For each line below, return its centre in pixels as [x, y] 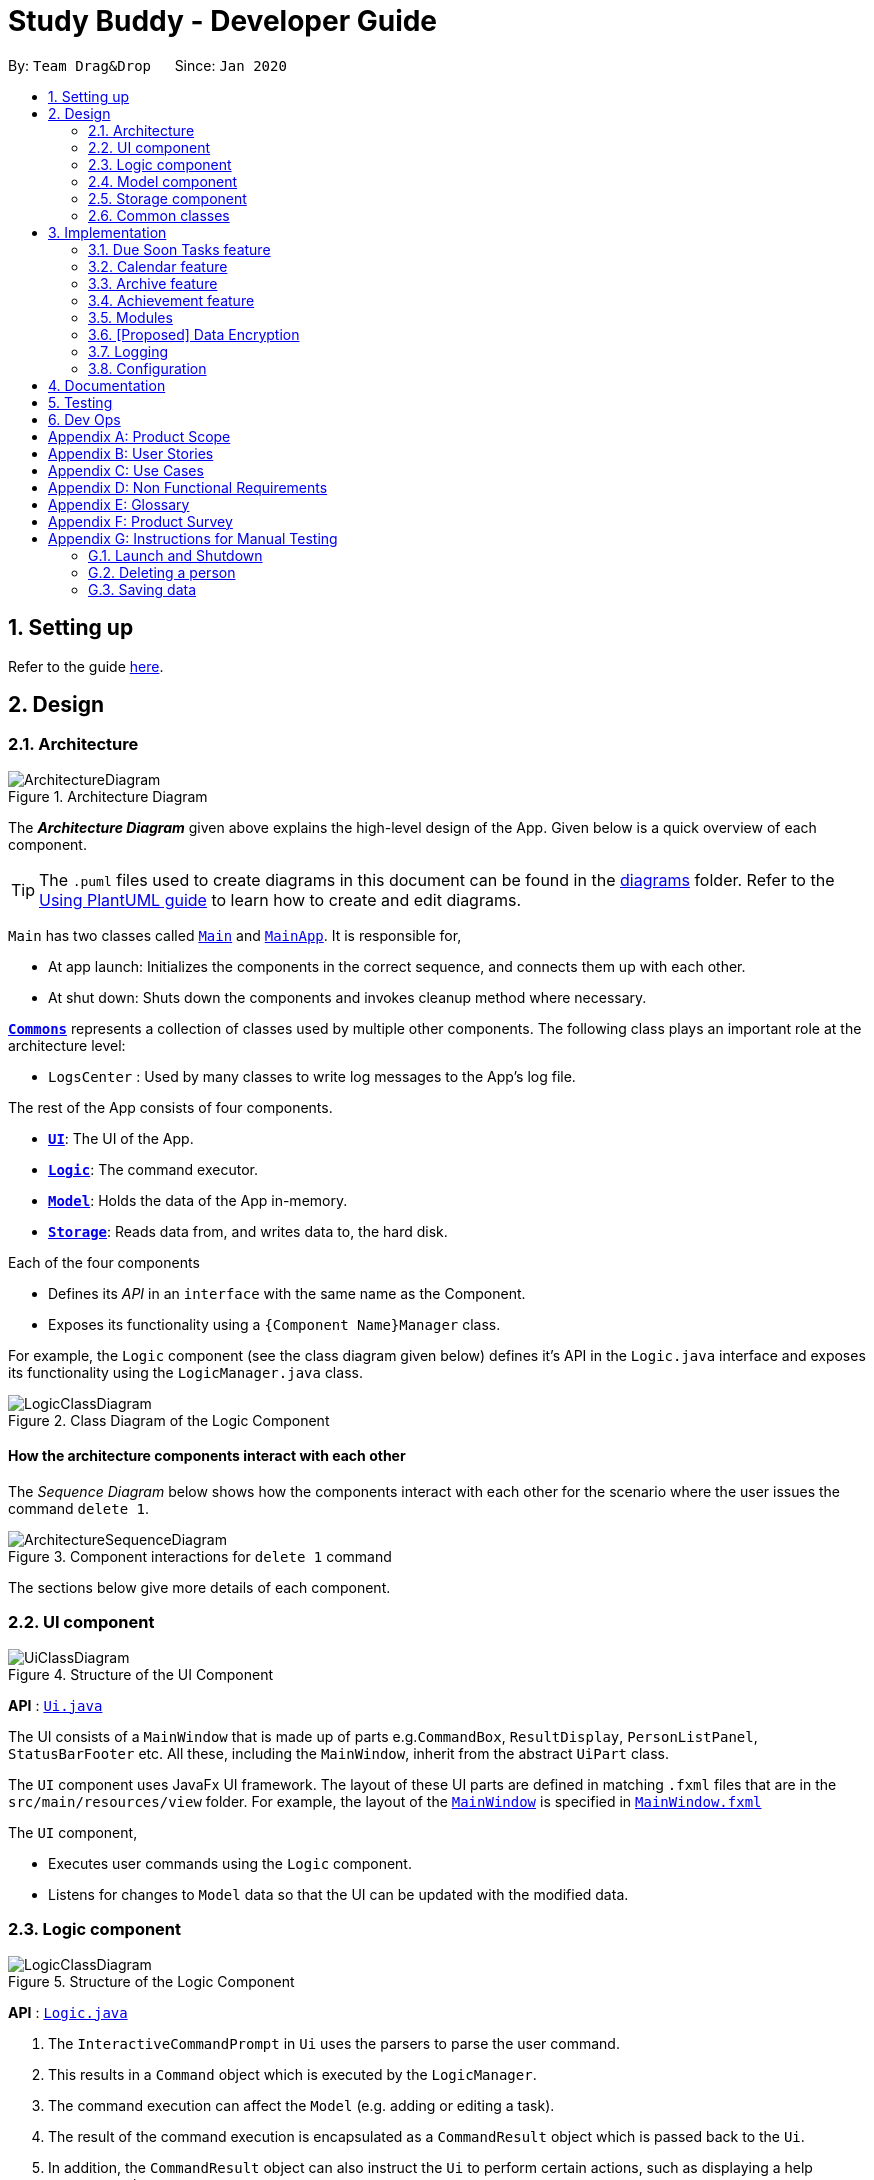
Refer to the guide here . [86, 666]
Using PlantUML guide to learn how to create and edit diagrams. [280, 899]
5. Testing [80, 402]
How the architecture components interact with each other [207, 1456]
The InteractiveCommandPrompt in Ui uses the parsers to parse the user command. [334, 2043]
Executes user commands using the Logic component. [230, 1863]
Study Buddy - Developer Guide [223, 21]
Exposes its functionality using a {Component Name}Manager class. [274, 1324]
